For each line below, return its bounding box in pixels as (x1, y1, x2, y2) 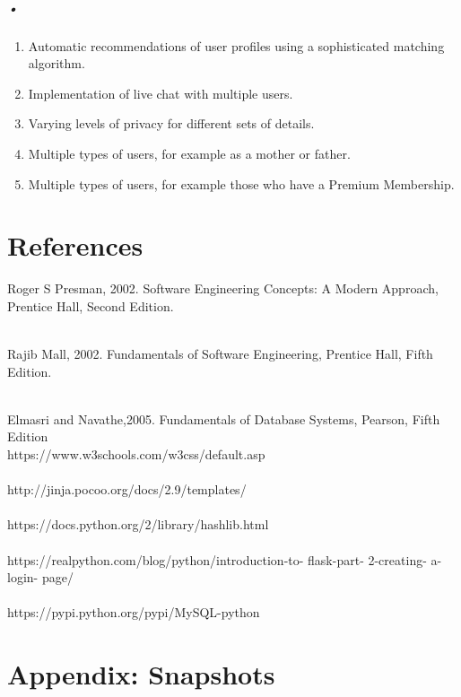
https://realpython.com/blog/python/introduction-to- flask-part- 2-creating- (7, 550, 427, 569)
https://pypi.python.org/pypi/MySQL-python (7, 603, 260, 622)
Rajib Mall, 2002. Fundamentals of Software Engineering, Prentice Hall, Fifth (7, 344, 433, 363)
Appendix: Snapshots (7, 656, 275, 693)
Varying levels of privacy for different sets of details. (28, 114, 315, 133)
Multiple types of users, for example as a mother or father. (28, 144, 351, 162)
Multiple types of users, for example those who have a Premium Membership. (28, 174, 455, 193)
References (7, 227, 144, 264)
